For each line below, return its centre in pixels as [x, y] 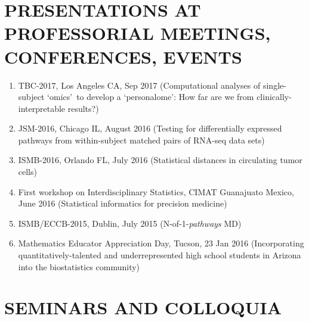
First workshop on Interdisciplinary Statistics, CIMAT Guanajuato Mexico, [156, 191]
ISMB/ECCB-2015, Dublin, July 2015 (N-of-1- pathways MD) [130, 223]
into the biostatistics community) [79, 266]
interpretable [42, 108]
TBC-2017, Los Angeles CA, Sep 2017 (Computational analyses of [139, 85]
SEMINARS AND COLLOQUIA [143, 307]
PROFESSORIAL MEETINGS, [137, 33]
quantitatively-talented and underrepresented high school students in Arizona [160, 255]
